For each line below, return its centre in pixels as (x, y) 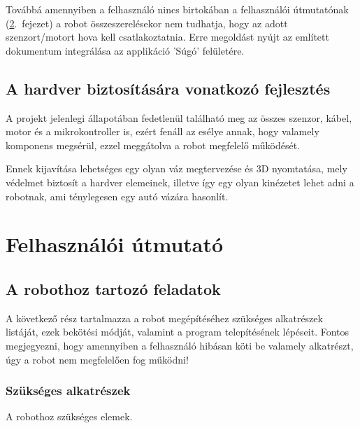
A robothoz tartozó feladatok (113, 288)
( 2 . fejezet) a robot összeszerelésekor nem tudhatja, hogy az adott (147, 23)
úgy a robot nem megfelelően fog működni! (97, 359)
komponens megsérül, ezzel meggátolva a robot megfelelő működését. (153, 145)
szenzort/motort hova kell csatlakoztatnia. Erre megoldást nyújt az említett (167, 37)
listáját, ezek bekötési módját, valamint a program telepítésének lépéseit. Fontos (178, 332)
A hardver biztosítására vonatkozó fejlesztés (168, 88)
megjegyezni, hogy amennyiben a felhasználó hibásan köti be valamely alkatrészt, (180, 345)
